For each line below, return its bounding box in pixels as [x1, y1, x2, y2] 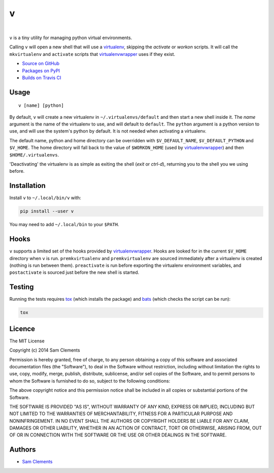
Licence [9, 324, 36, 333]
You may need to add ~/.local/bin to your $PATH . [9, 222, 119, 228]
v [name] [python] [18, 103, 64, 109]
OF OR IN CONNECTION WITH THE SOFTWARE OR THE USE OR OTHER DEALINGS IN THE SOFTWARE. [9, 432, 227, 438]
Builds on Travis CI [22, 74, 61, 81]
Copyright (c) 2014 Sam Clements [9, 347, 81, 353]
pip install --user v [20, 208, 74, 214]
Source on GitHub [22, 60, 60, 67]
